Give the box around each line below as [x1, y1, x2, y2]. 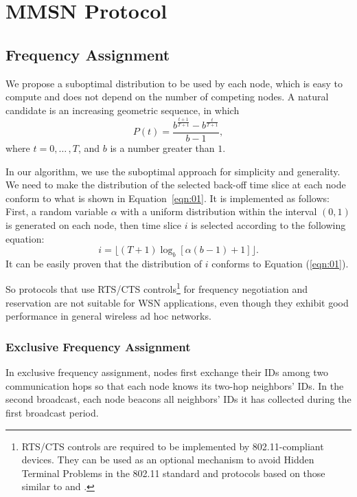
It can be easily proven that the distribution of [5, 256, 203, 270]
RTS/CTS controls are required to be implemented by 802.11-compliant [21, 439, 324, 453]
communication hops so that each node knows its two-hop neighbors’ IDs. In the [5, 378, 344, 393]
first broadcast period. [5, 405, 99, 419]
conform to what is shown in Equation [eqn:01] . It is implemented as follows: [5, 190, 330, 205]
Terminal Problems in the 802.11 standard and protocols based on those [21, 465, 325, 480]
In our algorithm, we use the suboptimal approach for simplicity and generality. [5, 164, 341, 178]
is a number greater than [110, 140, 215, 155]
